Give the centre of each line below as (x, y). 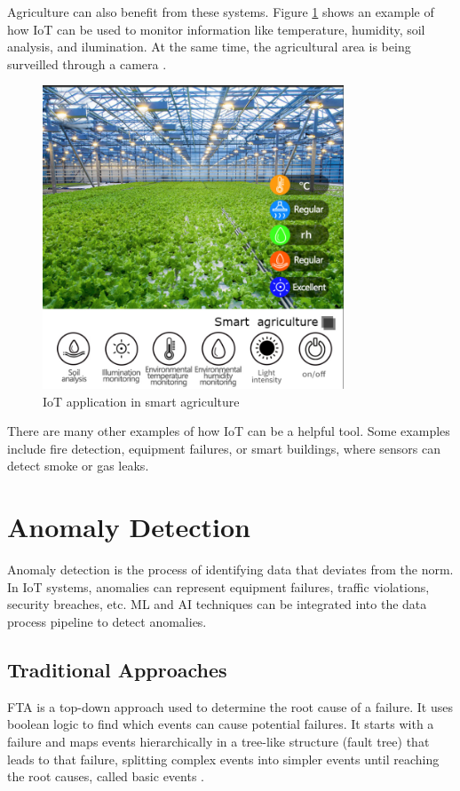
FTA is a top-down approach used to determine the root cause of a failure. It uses (230, 706)
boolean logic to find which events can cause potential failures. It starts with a (221, 724)
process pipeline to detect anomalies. (107, 621)
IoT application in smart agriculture (141, 401)
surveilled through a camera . (87, 63)
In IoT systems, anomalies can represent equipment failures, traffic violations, (218, 586)
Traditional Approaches (117, 669)
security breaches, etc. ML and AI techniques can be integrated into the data (217, 604)
